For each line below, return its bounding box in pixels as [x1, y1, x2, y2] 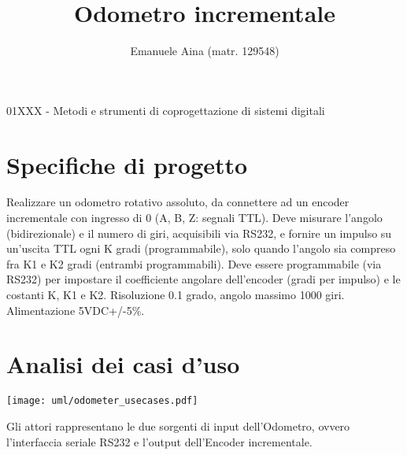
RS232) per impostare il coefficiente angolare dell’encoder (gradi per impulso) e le [6, 271, 401, 287]
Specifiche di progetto [6, 148, 248, 180]
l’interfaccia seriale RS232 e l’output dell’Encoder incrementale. [6, 433, 313, 449]
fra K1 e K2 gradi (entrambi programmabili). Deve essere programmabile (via [6, 255, 382, 272]
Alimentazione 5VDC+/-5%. [6, 301, 145, 318]
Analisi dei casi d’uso [6, 348, 240, 380]
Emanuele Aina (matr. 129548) [130, 43, 279, 59]
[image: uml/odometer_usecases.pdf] [6, 395, 198, 407]
